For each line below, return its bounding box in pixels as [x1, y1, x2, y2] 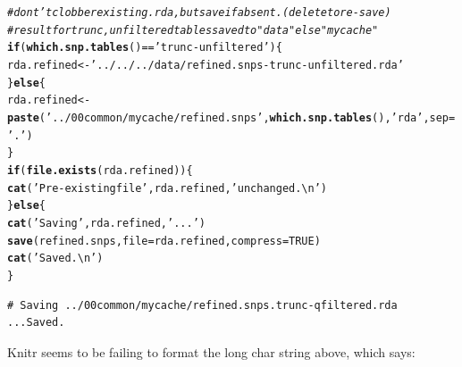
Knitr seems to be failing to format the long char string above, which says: [7, 342, 416, 361]
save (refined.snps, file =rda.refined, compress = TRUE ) [7, 234, 321, 247]
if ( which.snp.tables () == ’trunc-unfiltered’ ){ [7, 41, 282, 54]
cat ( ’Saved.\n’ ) [7, 252, 104, 265]
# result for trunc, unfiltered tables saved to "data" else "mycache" [7, 23, 379, 37]
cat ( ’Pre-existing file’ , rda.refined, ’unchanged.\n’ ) [7, 181, 328, 195]
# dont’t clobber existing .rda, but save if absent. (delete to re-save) [7, 6, 391, 19]
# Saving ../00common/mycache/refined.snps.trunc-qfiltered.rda [7, 298, 398, 312]
